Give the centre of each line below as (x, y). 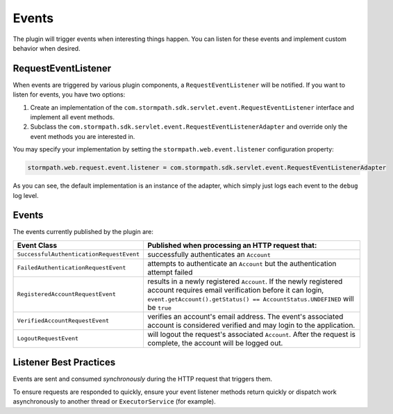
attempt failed (170, 272)
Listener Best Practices (64, 362)
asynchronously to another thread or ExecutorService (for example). (114, 401)
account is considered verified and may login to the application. (251, 325)
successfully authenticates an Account (209, 254)
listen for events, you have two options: (69, 94)
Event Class (37, 245)
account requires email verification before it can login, (235, 290)
